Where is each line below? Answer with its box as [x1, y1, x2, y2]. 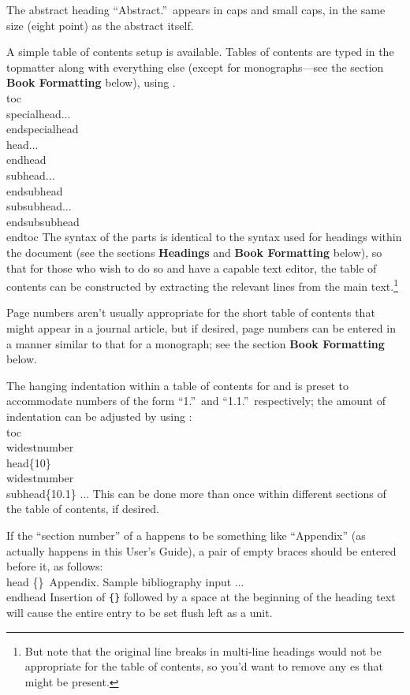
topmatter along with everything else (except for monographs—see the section [6, 58, 384, 75]
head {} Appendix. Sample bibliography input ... [6, 573, 244, 589]
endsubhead [6, 182, 63, 199]
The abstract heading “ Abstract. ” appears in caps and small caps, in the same [6, 2, 386, 17]
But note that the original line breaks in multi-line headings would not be [24, 642, 382, 659]
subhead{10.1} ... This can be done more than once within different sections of [6, 485, 386, 501]
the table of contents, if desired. [6, 500, 159, 517]
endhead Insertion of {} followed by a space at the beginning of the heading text [6, 589, 396, 605]
